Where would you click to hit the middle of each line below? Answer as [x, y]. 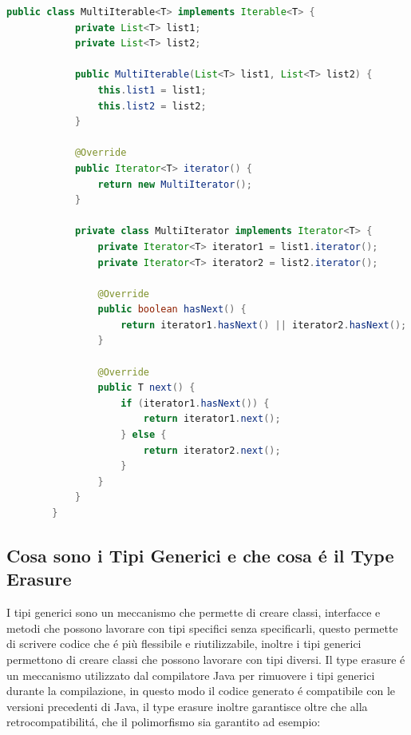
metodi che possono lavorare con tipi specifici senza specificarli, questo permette [202, 628]
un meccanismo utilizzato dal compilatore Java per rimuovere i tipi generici [191, 675]
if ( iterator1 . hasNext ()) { [195, 403]
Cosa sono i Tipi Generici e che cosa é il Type [200, 555]
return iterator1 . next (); [212, 419]
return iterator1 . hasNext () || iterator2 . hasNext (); [264, 325]
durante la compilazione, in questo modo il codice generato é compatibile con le [201, 691]
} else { [144, 435]
